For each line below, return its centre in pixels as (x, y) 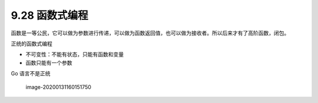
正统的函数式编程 (32, 44)
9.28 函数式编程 (49, 15)
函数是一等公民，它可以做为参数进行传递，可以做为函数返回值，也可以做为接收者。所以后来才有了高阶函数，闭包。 (150, 33)
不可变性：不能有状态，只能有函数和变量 (74, 54)
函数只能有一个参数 (49, 62)
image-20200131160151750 (58, 87)
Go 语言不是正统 (31, 74)
